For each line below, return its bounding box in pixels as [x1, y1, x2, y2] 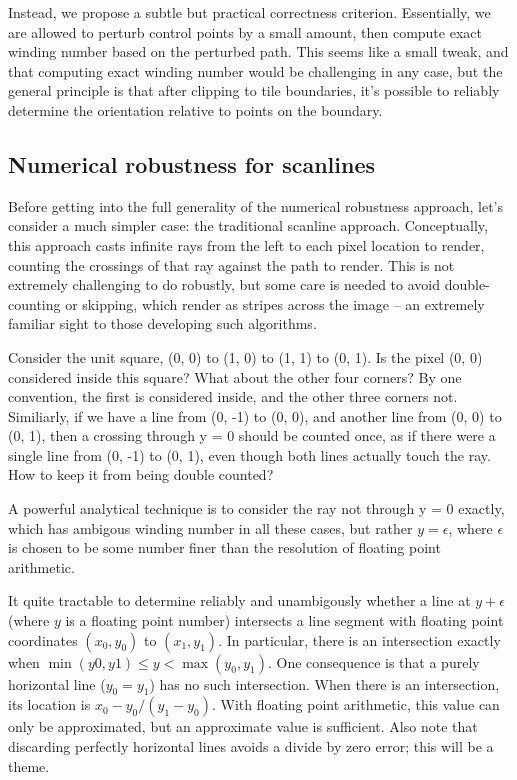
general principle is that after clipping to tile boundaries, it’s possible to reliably [8, 80, 500, 101]
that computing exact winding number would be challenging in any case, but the [8, 60, 503, 81]
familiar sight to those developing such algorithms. [8, 313, 317, 334]
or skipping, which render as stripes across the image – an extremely [65, 293, 485, 314]
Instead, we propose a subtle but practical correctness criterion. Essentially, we [8, 2, 491, 22]
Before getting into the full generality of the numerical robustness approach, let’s [8, 195, 503, 216]
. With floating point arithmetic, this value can [211, 694, 500, 715]
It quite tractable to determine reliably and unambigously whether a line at [8, 590, 471, 611]
